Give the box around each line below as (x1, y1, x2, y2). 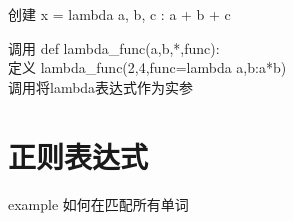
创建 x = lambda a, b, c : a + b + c (8, 4, 231, 24)
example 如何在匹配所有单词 (8, 193, 189, 214)
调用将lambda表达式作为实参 (8, 76, 194, 97)
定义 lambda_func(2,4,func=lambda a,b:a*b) (8, 57, 287, 78)
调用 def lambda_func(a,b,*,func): (8, 37, 220, 58)
